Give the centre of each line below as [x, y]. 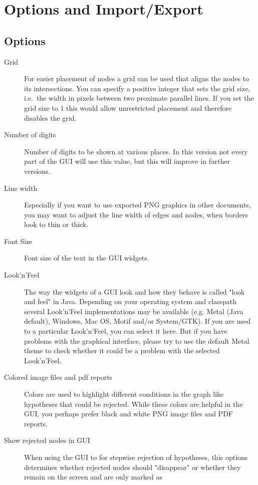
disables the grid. [50, 117]
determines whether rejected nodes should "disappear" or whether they [133, 467]
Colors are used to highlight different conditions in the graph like [124, 394]
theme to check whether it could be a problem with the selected [122, 350]
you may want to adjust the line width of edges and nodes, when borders [136, 214]
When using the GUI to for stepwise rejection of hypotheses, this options [136, 457]
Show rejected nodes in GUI [47, 440]
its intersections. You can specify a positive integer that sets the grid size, [137, 88]
